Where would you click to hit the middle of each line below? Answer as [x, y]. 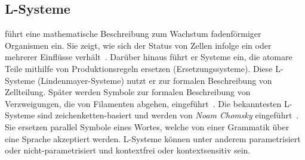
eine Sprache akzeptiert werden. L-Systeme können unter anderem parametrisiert [153, 138]
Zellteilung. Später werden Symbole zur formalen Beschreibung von [128, 92]
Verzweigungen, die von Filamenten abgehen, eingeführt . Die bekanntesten [143, 103]
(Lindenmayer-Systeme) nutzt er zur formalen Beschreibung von [155, 80]
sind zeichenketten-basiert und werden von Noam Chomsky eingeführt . [168, 115]
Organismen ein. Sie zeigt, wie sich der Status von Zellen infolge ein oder [138, 45]
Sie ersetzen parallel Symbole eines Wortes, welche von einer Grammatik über [147, 126]
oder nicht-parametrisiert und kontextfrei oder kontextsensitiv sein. [128, 150]
